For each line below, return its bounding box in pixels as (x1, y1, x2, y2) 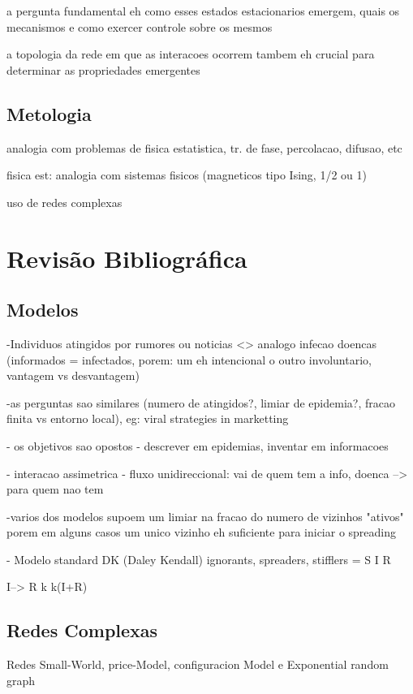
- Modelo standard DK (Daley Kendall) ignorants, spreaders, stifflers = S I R (6, 550, 391, 567)
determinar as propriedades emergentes (6, 61, 200, 78)
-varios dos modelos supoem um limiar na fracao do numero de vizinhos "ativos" (6, 507, 404, 524)
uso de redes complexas (6, 193, 123, 210)
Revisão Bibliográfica (6, 241, 247, 274)
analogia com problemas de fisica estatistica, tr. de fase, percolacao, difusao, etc (6, 139, 402, 156)
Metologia (6, 101, 92, 126)
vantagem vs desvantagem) (6, 367, 140, 384)
